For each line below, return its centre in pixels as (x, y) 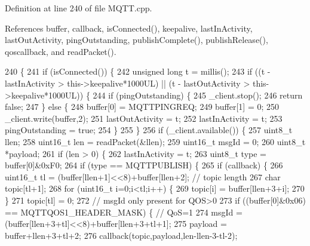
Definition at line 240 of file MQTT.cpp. (79, 8)
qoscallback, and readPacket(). (61, 51)
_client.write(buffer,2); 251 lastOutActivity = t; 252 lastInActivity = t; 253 (144, 118)
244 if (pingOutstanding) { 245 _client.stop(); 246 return (198, 95)
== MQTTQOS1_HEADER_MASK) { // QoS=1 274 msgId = (124, 212)
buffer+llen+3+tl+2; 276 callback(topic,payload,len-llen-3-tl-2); (121, 235)
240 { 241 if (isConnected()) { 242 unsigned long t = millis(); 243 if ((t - (138, 71)
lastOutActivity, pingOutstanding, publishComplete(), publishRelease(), (136, 40)
